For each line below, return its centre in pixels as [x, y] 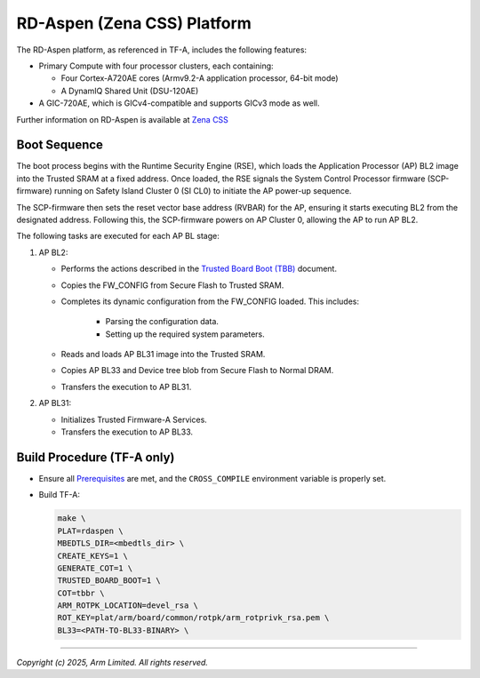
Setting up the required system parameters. [185, 334]
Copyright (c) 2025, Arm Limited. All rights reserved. [112, 662]
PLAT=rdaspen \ [90, 530]
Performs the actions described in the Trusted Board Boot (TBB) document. [199, 269]
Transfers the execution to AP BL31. [126, 387]
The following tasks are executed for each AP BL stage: [118, 236]
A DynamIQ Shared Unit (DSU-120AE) [130, 91]
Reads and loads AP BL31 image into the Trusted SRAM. [163, 355]
